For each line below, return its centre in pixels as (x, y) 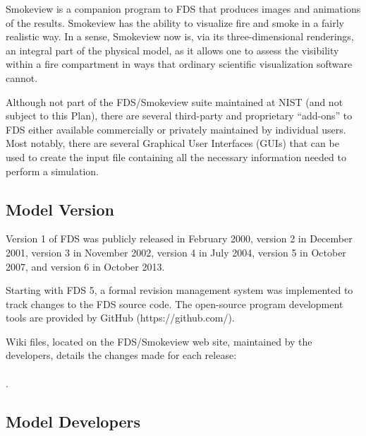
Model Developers (73, 421)
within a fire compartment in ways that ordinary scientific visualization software (179, 64)
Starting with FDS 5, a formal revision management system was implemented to (179, 290)
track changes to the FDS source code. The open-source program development (175, 304)
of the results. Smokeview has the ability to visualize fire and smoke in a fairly (175, 22)
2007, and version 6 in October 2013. (85, 266)
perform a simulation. (53, 171)
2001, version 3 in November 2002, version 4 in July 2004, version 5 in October (176, 252)
